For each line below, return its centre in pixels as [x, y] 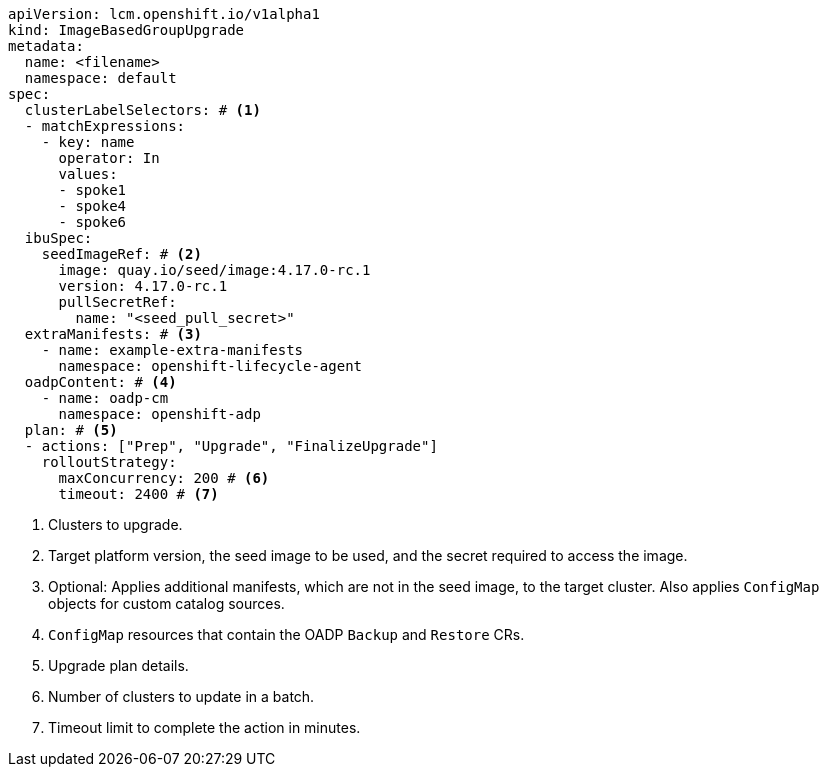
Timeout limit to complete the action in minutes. [204, 727]
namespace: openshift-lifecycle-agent [210, 366]
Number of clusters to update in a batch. [181, 696]
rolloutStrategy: [109, 462]
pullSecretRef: [117, 302]
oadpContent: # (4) [100, 382]
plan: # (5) [71, 430]
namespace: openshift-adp [159, 414]
